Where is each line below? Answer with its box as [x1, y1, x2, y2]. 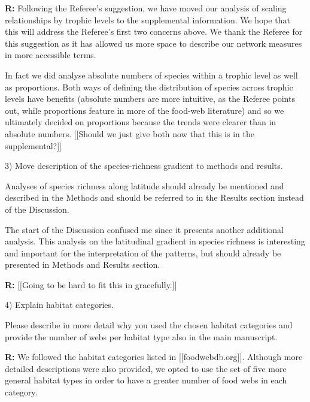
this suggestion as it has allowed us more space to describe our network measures [5, 37, 302, 49]
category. [5, 386, 38, 398]
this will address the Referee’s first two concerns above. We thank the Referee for [5, 25, 303, 38]
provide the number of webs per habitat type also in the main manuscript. [5, 330, 278, 343]
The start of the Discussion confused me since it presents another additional [5, 223, 284, 235]
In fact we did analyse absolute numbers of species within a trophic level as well [5, 68, 298, 81]
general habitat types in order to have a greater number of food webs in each [5, 374, 287, 386]
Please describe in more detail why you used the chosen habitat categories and [5, 319, 293, 331]
